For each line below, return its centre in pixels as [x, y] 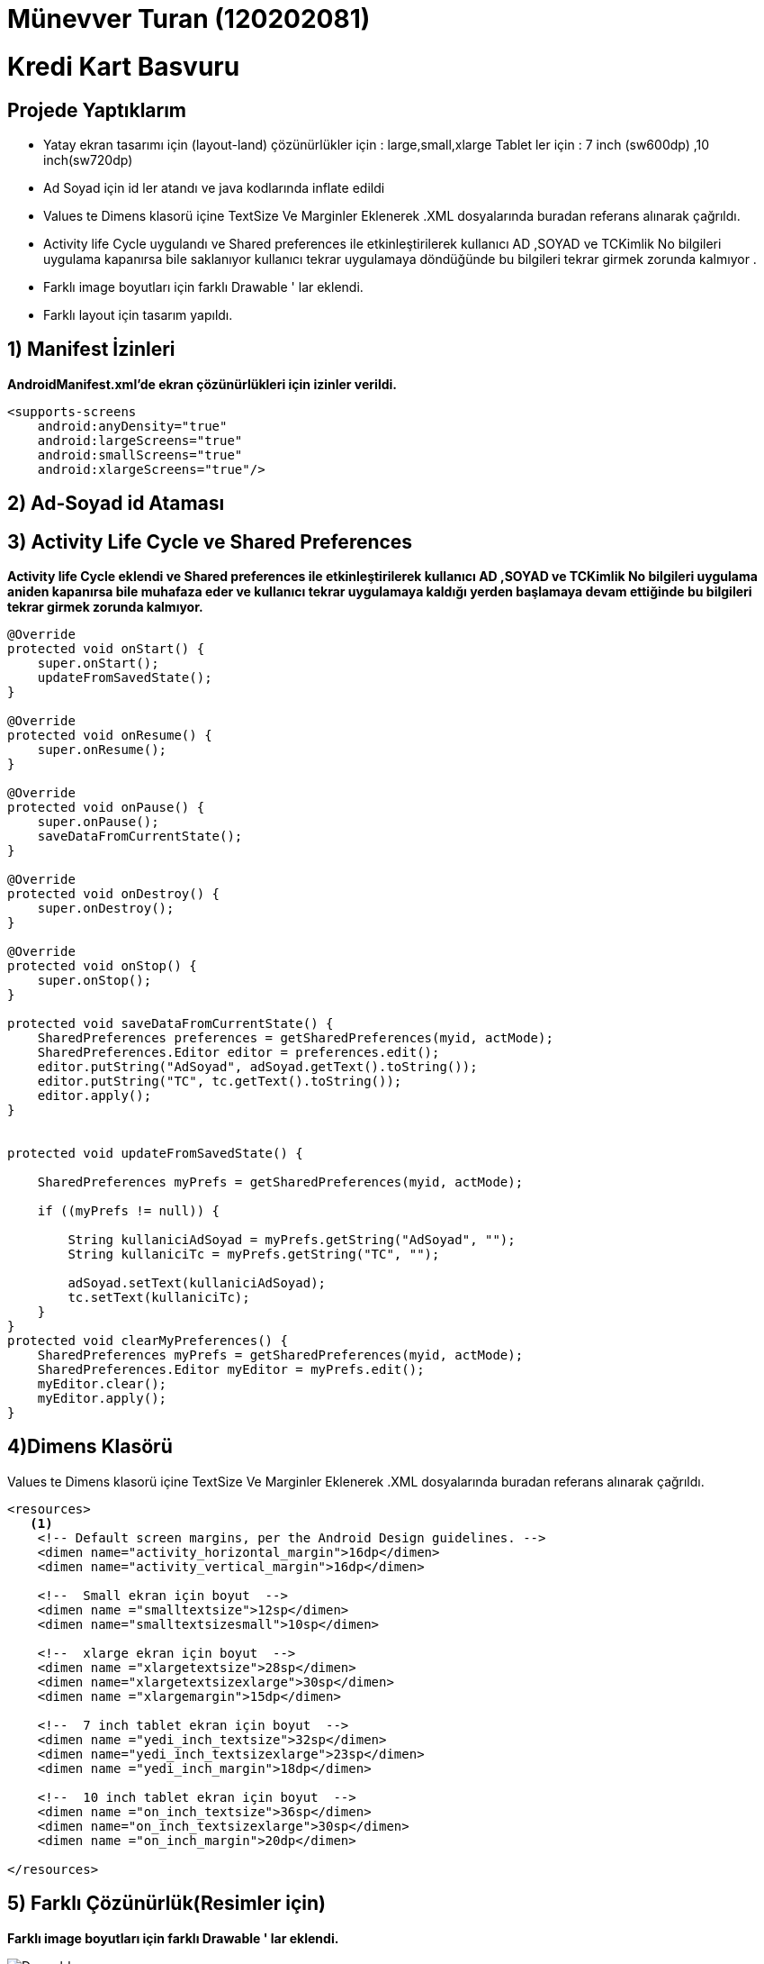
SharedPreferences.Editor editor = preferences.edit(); [238, 1053]
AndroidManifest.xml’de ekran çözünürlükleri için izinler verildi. [202, 384]
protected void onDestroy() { [114, 894]
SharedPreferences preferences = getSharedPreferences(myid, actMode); [295, 1038]
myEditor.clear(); [102, 1384]
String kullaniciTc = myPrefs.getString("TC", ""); [254, 1255]
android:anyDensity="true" [132, 426]
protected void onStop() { [102, 966]
